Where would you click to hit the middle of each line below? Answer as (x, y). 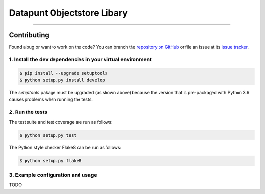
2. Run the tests (28, 112)
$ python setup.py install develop (62, 80)
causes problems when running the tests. (51, 99)
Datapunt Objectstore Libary (68, 13)
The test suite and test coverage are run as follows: (61, 122)
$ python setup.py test (48, 135)
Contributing (29, 35)
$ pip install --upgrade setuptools (64, 73)
